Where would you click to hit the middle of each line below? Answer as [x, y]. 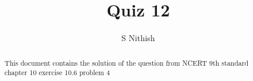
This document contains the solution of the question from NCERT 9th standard [126, 63]
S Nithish [138, 38]
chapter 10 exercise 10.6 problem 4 [57, 72]
